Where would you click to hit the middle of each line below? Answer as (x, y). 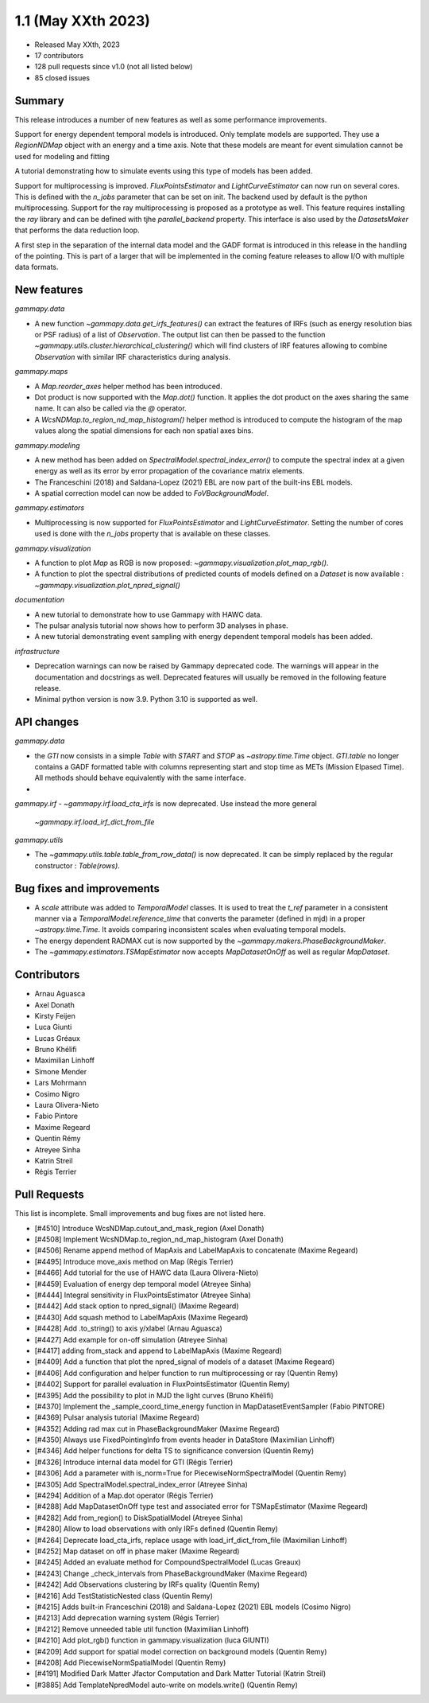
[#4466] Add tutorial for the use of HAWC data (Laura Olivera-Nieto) (147, 1272)
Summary (39, 101)
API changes (47, 722)
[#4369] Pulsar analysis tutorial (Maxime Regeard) (117, 1417)
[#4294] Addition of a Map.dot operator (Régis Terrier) (124, 1495)
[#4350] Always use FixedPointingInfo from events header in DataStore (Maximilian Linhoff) (185, 1440)
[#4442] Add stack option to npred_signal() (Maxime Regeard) (137, 1306)
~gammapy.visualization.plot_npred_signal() (107, 585)
